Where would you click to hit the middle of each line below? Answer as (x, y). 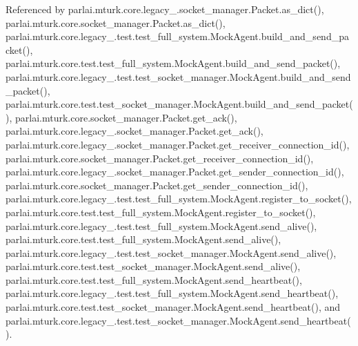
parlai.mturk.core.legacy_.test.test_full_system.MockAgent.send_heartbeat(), (172, 293)
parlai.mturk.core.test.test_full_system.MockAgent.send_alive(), (143, 239)
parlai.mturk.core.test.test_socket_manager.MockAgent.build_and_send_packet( (179, 104)
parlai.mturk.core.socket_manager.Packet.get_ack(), (126, 117)
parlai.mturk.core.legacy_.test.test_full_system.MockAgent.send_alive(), (161, 225)
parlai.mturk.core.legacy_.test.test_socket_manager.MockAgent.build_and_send (178, 76)
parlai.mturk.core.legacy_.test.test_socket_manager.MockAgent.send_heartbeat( (178, 320)
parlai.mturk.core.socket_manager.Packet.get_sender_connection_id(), (157, 185)
